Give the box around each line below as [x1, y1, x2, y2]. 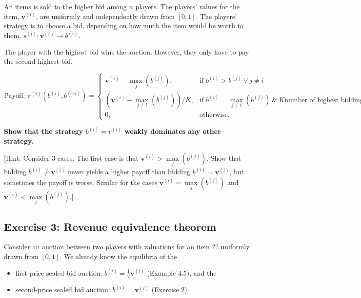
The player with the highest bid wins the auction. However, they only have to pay [4, 46, 249, 56]
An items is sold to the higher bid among [4, 1, 127, 11]
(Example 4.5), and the [147, 267, 217, 278]
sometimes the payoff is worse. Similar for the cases [4, 177, 157, 187]
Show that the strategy [4, 126, 83, 136]
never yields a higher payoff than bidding [68, 167, 191, 177]
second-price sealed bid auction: [15, 284, 110, 295]
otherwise [200, 111, 228, 118]
